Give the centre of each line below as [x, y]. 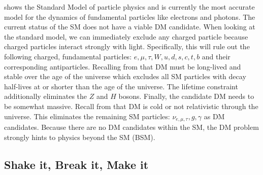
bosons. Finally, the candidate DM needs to [186, 96]
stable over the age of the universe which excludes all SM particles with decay [125, 76]
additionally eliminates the [46, 96]
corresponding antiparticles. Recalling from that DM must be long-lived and [123, 66]
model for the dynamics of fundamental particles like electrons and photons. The [130, 16]
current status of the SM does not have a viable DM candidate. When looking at [130, 27]
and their [216, 56]
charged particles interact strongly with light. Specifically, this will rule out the [127, 46]
